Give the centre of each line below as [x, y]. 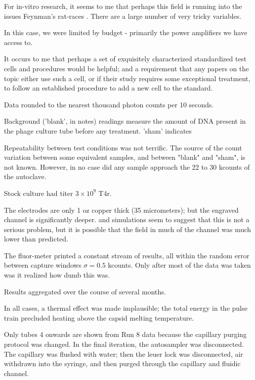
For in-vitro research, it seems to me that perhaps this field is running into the [123, 6]
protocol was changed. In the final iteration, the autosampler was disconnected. [124, 344]
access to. [18, 42]
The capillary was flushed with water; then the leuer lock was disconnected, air [124, 354]
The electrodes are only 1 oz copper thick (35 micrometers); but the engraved [121, 210]
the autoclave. [25, 176]
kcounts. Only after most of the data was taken [179, 265]
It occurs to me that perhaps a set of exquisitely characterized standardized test [125, 59]
